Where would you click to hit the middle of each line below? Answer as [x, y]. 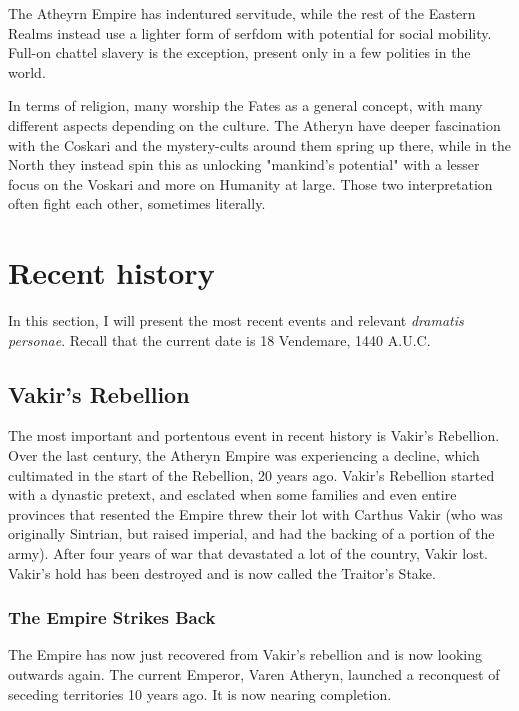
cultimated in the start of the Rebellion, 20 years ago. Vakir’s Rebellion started [251, 474]
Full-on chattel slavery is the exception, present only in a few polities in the [239, 52]
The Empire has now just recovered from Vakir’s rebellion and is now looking [245, 654]
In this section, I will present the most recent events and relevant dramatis [236, 320]
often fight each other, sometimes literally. [137, 203]
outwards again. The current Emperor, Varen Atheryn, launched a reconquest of [254, 674]
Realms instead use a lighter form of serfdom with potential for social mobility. [250, 32]
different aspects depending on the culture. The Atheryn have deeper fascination [254, 124]
